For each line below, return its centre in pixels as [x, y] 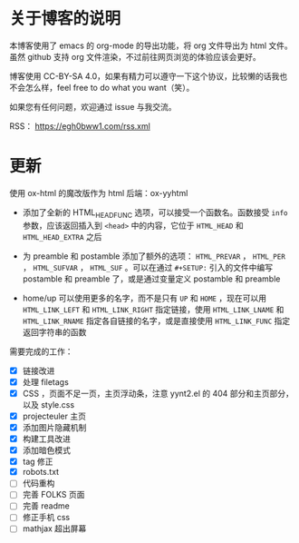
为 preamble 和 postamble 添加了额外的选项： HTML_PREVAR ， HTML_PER [154, 256]
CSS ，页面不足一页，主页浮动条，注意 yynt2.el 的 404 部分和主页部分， [158, 393]
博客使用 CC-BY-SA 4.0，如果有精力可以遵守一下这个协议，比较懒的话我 [145, 76]
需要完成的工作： [41, 351]
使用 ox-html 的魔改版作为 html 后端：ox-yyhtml [99, 193]
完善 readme [46, 506]
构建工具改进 [46, 439]
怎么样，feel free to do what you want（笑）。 [110, 87]
